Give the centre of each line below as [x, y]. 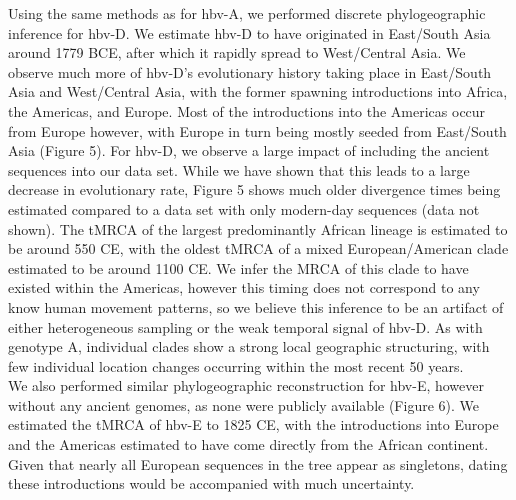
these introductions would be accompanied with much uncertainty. [211, 483]
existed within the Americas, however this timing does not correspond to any [244, 287]
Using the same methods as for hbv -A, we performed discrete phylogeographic [247, 13]
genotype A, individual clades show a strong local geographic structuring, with [249, 346]
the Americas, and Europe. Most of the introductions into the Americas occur [247, 110]
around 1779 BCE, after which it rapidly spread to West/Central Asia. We [237, 52]
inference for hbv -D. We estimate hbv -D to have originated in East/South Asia [249, 32]
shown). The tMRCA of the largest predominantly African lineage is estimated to [258, 228]
